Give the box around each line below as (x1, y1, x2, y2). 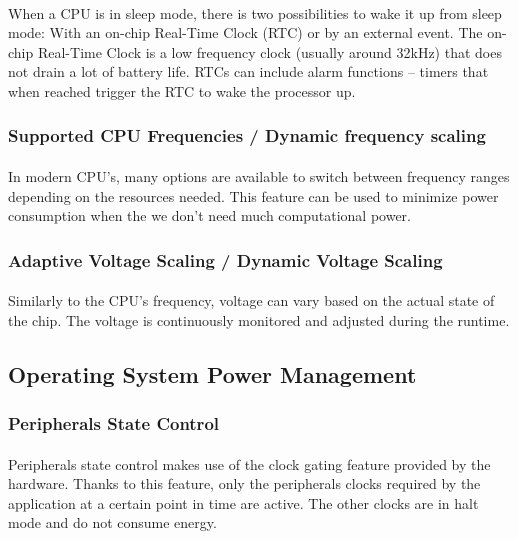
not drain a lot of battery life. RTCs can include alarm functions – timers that (8, 61, 489, 82)
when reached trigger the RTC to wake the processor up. (8, 80, 356, 101)
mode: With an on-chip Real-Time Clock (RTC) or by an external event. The (8, 22, 483, 43)
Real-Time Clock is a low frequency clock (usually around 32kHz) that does (37, 41, 502, 62)
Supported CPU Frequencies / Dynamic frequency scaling (8, 123, 486, 148)
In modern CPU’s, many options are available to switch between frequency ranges (8, 166, 510, 186)
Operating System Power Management (8, 358, 417, 389)
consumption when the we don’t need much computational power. (8, 205, 412, 226)
